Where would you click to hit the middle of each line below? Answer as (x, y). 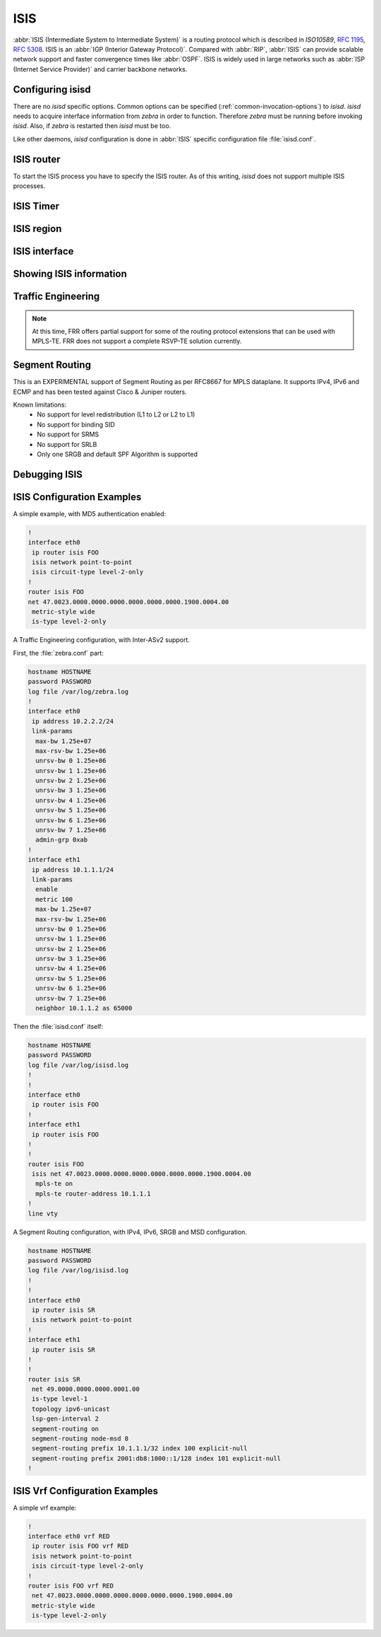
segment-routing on (65, 1429)
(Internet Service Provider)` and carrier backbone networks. (100, 69)
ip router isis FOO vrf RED (80, 1546)
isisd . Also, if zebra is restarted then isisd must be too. (92, 126)
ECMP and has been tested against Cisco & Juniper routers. (100, 392)
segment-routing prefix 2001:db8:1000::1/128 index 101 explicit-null (157, 1458)
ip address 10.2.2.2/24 (73, 721)
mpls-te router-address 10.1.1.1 (93, 1194)
